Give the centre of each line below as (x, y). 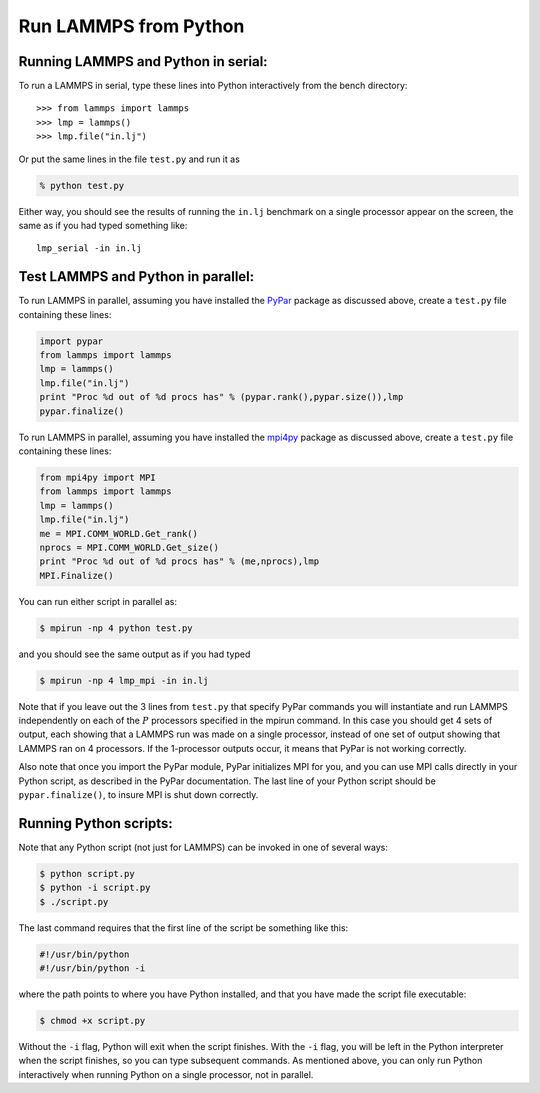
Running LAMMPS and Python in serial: (143, 61)
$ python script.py (87, 873)
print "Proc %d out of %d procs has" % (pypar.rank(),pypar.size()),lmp (221, 397)
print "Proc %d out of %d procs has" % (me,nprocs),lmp (179, 561)
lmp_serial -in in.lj (89, 248)
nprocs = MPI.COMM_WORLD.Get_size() (129, 547)
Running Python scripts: (96, 823)
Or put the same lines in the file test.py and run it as (129, 159)
